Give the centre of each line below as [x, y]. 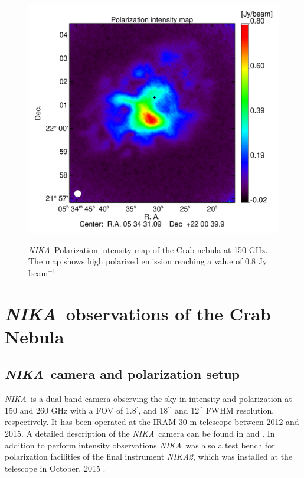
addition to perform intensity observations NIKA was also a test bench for [140, 445]
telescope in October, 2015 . [55, 468]
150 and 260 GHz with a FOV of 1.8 [71, 410]
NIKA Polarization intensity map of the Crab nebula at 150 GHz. [148, 249]
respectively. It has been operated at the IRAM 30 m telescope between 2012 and [152, 422]
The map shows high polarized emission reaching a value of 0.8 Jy [148, 261]
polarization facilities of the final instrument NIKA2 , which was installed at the [149, 456]
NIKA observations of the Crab [138, 313]
